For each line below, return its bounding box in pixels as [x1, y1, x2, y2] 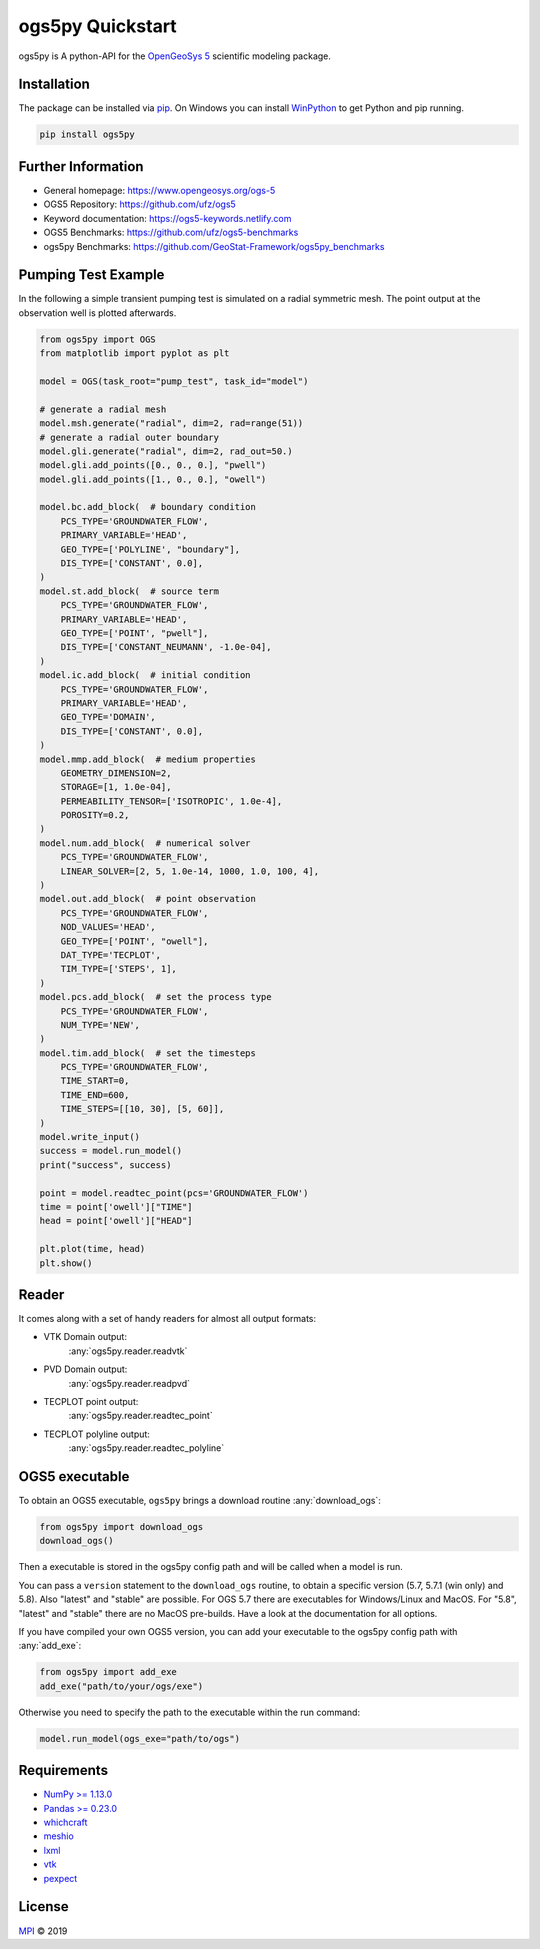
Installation [18, 76, 90, 93]
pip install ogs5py [39, 129, 135, 140]
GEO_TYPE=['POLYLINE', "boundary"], [60, 543, 240, 555]
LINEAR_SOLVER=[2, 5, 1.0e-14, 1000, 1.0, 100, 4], [60, 865, 320, 877]
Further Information [18, 158, 144, 175]
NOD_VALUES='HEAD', [60, 921, 157, 933]
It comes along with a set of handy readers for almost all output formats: [18, 1313, 317, 1325]
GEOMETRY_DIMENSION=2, [60, 767, 172, 779]
